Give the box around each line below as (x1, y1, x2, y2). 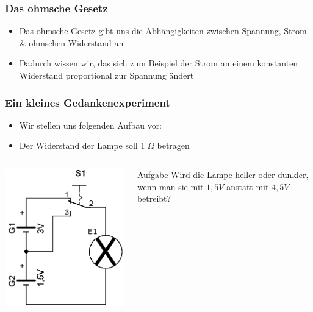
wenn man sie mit (137, 180, 204, 193)
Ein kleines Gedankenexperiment (5, 94, 170, 110)
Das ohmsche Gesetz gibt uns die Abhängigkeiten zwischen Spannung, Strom (19, 24, 307, 37)
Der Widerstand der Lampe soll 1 (19, 139, 145, 152)
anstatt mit (226, 180, 269, 193)
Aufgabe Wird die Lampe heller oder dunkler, (137, 168, 309, 180)
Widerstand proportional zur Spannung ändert (19, 69, 194, 81)
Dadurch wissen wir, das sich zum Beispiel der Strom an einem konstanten (19, 57, 298, 69)
